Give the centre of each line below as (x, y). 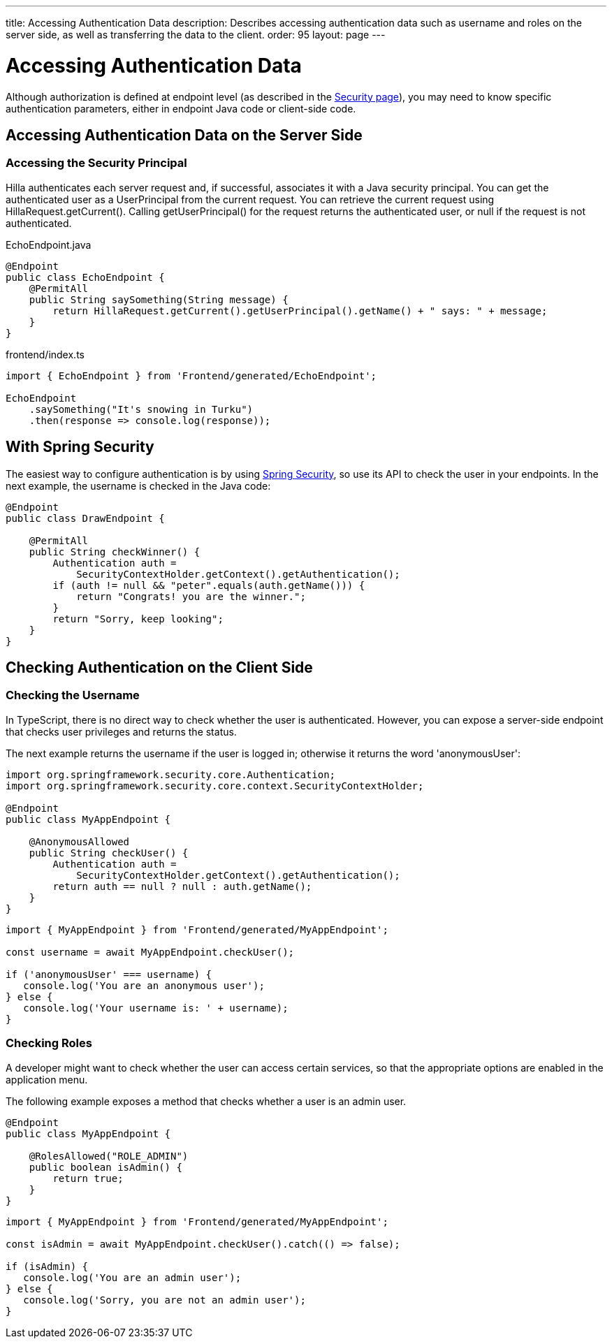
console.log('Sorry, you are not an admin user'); (165, 1300)
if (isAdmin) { (47, 1266)
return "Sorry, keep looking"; (138, 619)
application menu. (47, 1079)
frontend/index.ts (45, 354)
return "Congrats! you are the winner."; (191, 596)
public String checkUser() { (109, 853)
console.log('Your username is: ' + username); (156, 1008)
